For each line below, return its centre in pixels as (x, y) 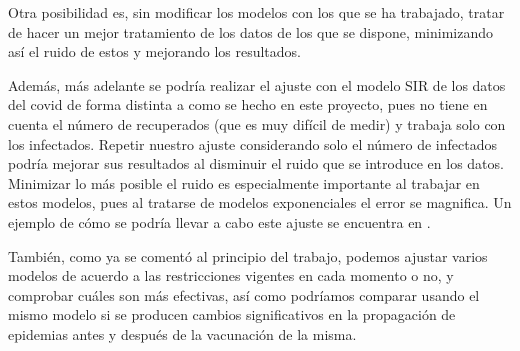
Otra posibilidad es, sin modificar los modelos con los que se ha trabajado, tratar (256, 12)
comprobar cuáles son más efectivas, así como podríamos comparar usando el (244, 294)
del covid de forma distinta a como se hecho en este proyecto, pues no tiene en (248, 104)
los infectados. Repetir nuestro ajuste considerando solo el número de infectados (252, 143)
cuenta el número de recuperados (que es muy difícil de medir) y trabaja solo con (257, 123)
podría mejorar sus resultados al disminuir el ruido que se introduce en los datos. (256, 163)
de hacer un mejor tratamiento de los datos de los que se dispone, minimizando (251, 31)
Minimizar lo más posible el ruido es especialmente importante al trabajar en (244, 182)
